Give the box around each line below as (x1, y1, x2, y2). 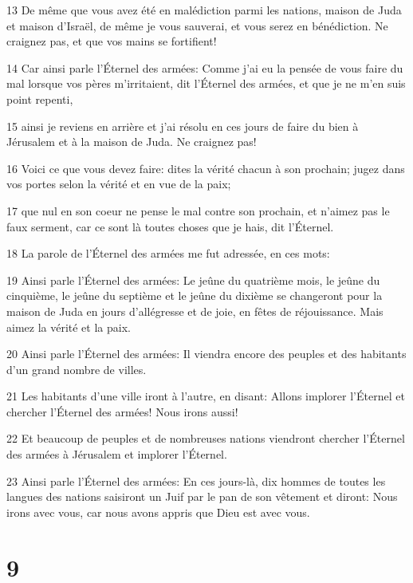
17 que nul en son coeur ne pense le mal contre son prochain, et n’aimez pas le (6, 202, 390, 219)
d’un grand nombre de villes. (6, 360, 147, 377)
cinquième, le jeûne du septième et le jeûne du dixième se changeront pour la (6, 287, 383, 304)
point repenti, (6, 90, 73, 107)
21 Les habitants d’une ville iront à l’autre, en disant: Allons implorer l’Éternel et (6, 388, 405, 404)
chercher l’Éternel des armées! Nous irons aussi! (6, 403, 238, 420)
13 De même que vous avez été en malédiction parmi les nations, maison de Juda (6, 2, 402, 18)
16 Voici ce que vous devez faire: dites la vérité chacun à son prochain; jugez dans (6, 160, 405, 176)
